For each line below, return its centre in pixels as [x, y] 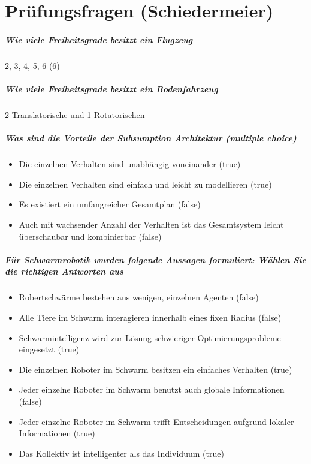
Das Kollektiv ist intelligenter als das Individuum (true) [121, 453]
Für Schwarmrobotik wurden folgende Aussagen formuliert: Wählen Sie [155, 259]
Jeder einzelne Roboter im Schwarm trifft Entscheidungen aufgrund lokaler [156, 421]
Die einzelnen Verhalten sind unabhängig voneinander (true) [130, 164]
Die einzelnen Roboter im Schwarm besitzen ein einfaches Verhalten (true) [155, 369]
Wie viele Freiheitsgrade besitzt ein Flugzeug [99, 39]
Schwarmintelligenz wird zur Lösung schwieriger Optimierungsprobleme [150, 337]
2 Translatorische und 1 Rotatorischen [75, 115]
